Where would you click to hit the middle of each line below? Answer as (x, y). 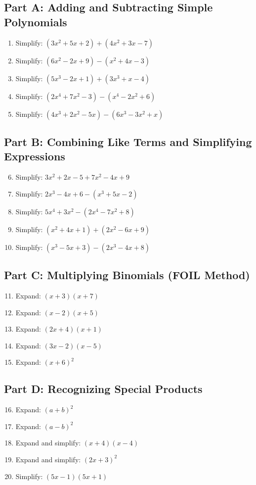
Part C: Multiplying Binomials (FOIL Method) (127, 275)
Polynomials (36, 22)
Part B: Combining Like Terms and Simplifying (128, 141)
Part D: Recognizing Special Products (103, 389)
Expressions (35, 156)
